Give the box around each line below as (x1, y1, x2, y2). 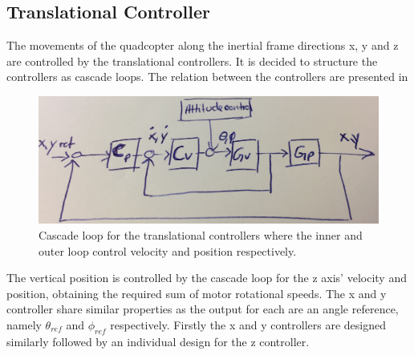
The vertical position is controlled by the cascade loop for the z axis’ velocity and (6, 269, 407, 286)
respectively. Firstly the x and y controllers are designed (110, 316, 387, 333)
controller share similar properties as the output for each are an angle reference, (6, 301, 399, 317)
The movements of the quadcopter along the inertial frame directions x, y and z (6, 37, 399, 54)
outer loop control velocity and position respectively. (39, 242, 297, 259)
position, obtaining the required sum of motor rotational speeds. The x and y (6, 284, 387, 301)
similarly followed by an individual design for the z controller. (6, 333, 310, 349)
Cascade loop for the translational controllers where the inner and (39, 226, 363, 243)
